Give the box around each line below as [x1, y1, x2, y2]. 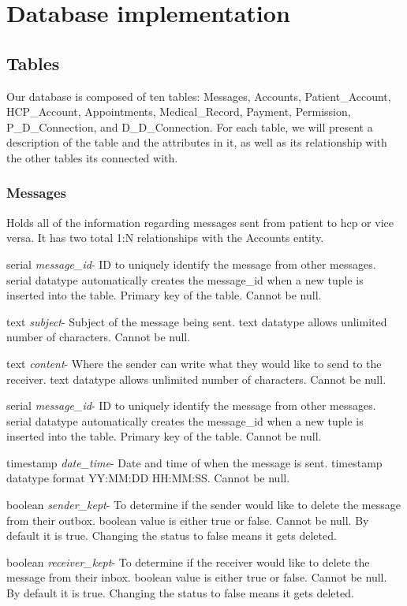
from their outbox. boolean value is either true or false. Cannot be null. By [6, 511, 369, 528]
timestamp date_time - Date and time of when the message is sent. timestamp [6, 454, 383, 470]
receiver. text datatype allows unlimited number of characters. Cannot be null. [6, 370, 386, 387]
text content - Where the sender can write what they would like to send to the [6, 355, 382, 371]
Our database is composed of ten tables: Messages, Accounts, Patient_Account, [6, 87, 391, 104]
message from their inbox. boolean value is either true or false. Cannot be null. [6, 569, 387, 586]
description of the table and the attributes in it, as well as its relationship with [6, 134, 387, 151]
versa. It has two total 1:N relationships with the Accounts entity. [6, 229, 324, 246]
